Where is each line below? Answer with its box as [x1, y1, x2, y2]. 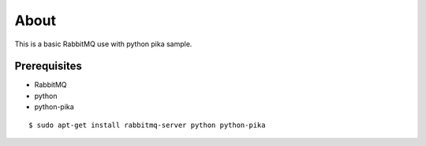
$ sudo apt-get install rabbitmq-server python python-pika [28, 120, 266, 130]
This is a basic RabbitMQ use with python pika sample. [14, 39, 192, 49]
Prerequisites [14, 60, 82, 73]
